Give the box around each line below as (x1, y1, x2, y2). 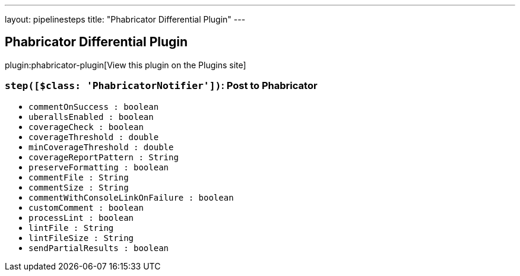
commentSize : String (28, 182, 129, 192)
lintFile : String (28, 223, 114, 233)
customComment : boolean (28, 202, 144, 212)
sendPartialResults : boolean (28, 243, 169, 253)
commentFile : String (28, 172, 129, 182)
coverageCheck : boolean (28, 122, 144, 132)
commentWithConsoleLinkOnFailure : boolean (28, 192, 234, 202)
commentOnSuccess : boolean (28, 101, 159, 112)
